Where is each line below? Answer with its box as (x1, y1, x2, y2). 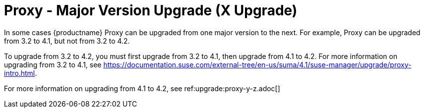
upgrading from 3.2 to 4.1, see (4, 60, 102, 69)
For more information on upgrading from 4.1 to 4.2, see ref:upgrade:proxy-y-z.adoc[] (4, 84, 280, 93)
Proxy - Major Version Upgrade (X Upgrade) (4, 2, 298, 19)
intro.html (4, 68, 35, 77)
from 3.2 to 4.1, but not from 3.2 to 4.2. (4, 36, 130, 45)
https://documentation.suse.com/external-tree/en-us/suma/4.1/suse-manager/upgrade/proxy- (103, 60, 412, 69)
